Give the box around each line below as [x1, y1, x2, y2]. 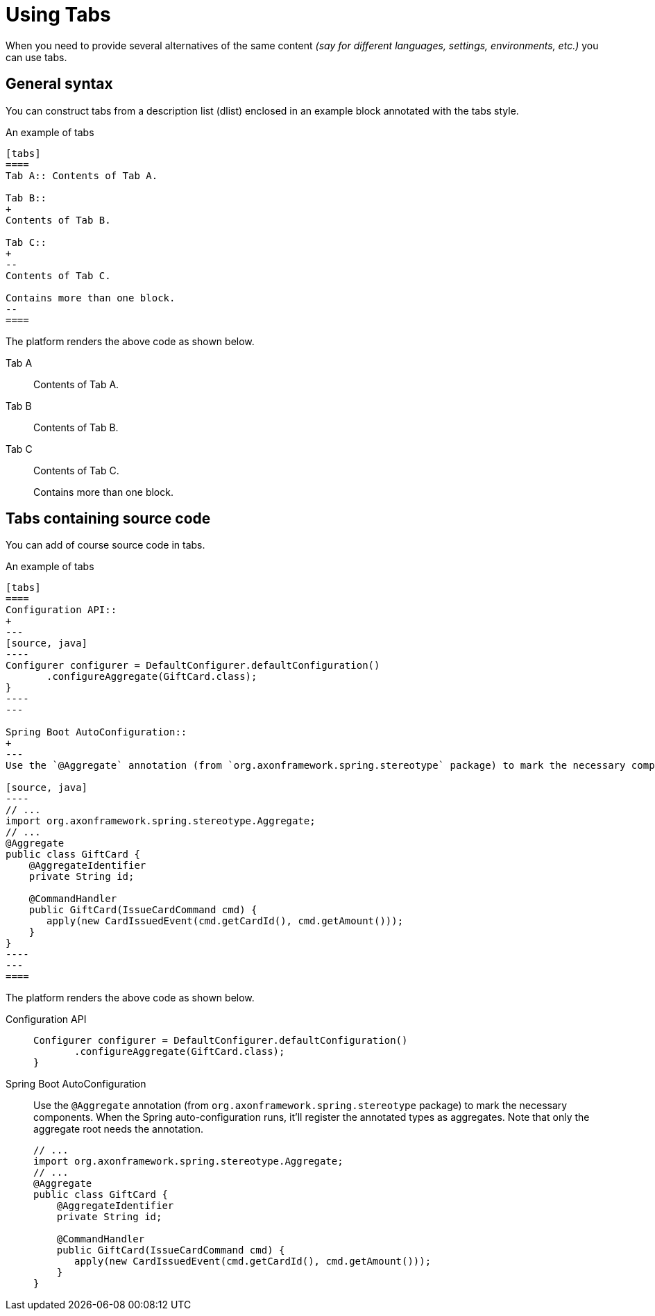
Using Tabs [6, 3, 111, 26]
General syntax [6, 75, 113, 93]
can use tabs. [6, 51, 67, 63]
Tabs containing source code [6, 510, 211, 528]
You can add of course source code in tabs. [6, 539, 205, 551]
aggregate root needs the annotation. [33, 1123, 203, 1135]
